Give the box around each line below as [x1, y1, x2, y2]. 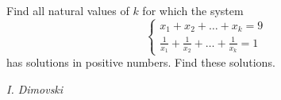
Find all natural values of [6, 2, 129, 18]
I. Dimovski [6, 80, 64, 97]
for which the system [142, 2, 244, 18]
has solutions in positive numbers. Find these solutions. [6, 54, 275, 71]
